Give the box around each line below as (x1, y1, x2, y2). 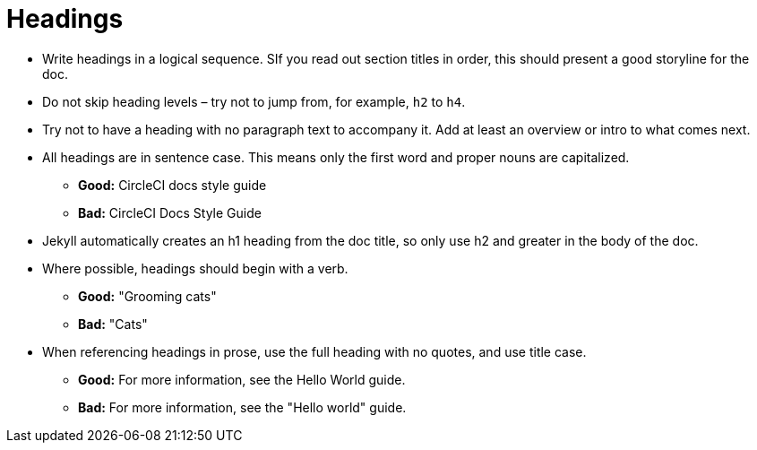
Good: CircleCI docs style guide (78, 177, 267, 193)
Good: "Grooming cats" (78, 288, 217, 304)
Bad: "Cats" (78, 316, 148, 332)
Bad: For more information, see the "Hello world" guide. (78, 399, 407, 415)
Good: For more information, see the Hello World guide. (78, 371, 406, 387)
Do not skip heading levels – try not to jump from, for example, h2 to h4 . (42, 93, 466, 109)
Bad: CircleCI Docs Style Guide (78, 204, 262, 221)
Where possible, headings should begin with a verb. (42, 260, 348, 276)
